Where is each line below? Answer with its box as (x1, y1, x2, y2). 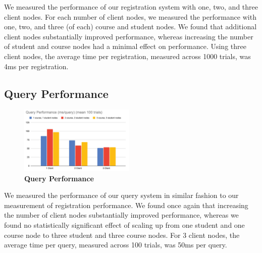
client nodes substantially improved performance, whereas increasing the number (4, 31, 253, 41)
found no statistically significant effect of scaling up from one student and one (4, 220, 245, 230)
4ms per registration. (4, 61, 69, 71)
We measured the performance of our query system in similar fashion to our (4, 190, 239, 200)
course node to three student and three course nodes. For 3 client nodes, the (4, 229, 240, 240)
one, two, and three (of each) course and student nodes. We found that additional (4, 21, 257, 32)
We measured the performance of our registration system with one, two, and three (4, 2, 258, 12)
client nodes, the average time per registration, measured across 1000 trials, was (4, 50, 251, 61)
